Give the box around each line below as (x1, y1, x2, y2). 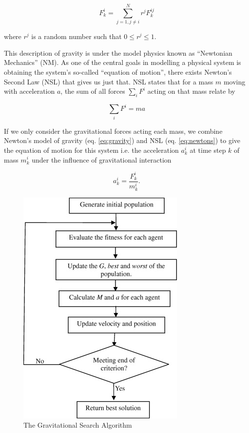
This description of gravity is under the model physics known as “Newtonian (4, 47, 232, 58)
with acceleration (4, 86, 55, 96)
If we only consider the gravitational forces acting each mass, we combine (4, 125, 223, 136)
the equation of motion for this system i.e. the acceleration (4, 144, 179, 155)
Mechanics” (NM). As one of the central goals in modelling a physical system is (4, 57, 241, 67)
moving (223, 76, 246, 86)
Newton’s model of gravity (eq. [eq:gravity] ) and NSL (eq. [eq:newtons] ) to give (4, 135, 241, 145)
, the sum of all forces (60, 86, 125, 96)
